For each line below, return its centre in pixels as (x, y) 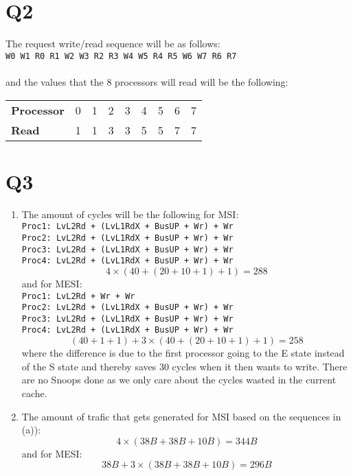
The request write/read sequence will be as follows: (113, 44)
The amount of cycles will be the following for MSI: (130, 214)
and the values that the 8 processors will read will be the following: (147, 81)
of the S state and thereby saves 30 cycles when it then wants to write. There (184, 366)
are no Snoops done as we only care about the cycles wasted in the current (179, 380)
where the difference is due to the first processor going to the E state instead (183, 353)
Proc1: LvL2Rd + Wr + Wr (78, 296)
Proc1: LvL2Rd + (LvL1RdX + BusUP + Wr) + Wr (127, 227)
